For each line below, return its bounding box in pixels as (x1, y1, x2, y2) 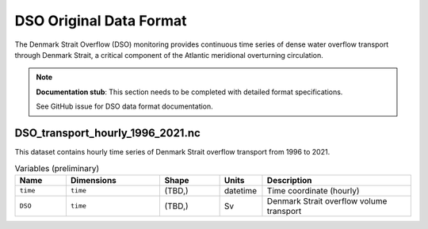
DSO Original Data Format (14, 12, 187, 29)
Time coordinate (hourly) (266, 185, 360, 196)
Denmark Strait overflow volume (266, 195, 388, 206)
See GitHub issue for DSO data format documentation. (36, 101, 213, 111)
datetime (224, 185, 258, 196)
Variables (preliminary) (14, 162, 100, 174)
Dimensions (70, 174, 117, 185)
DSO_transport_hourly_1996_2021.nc (14, 126, 201, 139)
